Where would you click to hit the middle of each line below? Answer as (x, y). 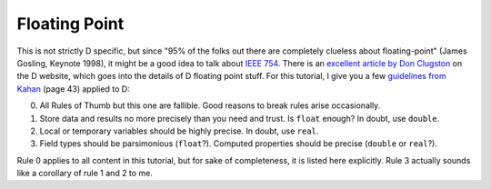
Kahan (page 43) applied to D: (74, 89)
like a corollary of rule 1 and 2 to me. (85, 174)
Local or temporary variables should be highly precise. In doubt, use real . (179, 131)
